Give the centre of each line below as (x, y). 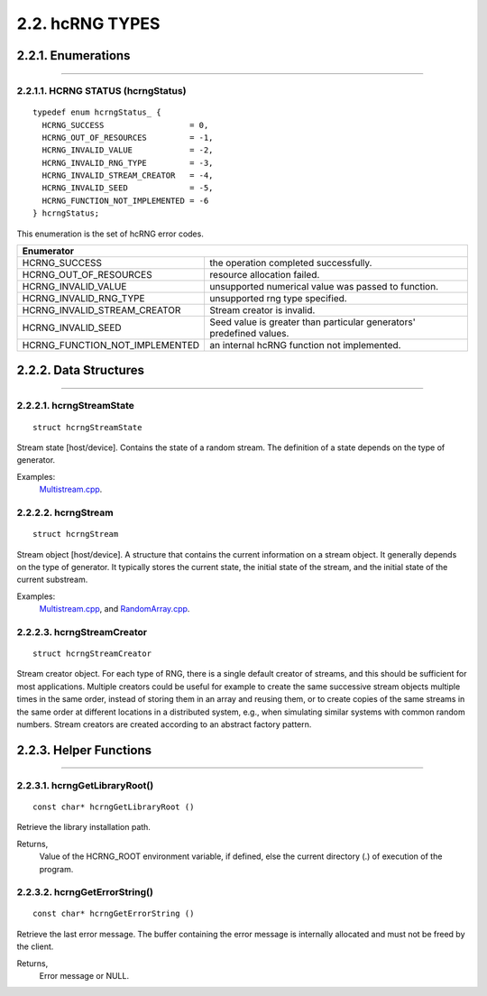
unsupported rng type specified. (278, 299)
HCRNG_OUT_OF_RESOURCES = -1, (128, 137)
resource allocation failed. (265, 275)
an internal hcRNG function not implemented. (305, 346)
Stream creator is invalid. (262, 310)
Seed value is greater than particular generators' (312, 322)
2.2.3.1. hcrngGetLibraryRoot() (85, 785)
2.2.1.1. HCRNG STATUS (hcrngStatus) (101, 90)
